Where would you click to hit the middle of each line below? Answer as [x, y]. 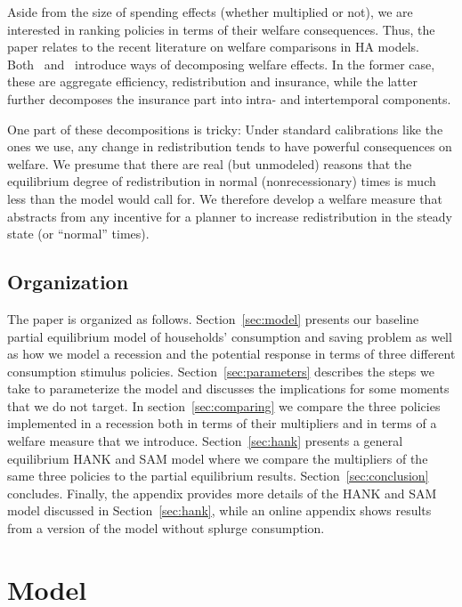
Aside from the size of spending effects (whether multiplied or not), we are [210, 12]
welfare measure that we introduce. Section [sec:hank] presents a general [205, 441]
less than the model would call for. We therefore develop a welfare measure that [225, 198]
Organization [68, 282]
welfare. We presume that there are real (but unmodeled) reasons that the [210, 163]
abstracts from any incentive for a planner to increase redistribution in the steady [230, 216]
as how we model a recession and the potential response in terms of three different [231, 354]
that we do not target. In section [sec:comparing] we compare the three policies [224, 405]
